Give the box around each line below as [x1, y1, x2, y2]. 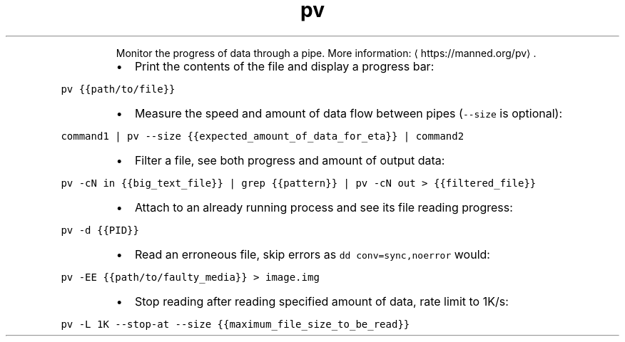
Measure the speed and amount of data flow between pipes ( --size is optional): [134, 105, 563, 120]
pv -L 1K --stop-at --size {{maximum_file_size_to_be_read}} [61, 318, 410, 330]
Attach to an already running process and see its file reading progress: [134, 199, 513, 214]
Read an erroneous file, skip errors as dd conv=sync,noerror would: [134, 247, 490, 261]
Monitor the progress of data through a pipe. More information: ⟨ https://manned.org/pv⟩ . [116, 46, 537, 59]
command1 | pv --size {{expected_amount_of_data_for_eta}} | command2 [61, 130, 464, 142]
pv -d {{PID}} [61, 224, 139, 236]
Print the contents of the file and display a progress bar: [134, 58, 435, 73]
